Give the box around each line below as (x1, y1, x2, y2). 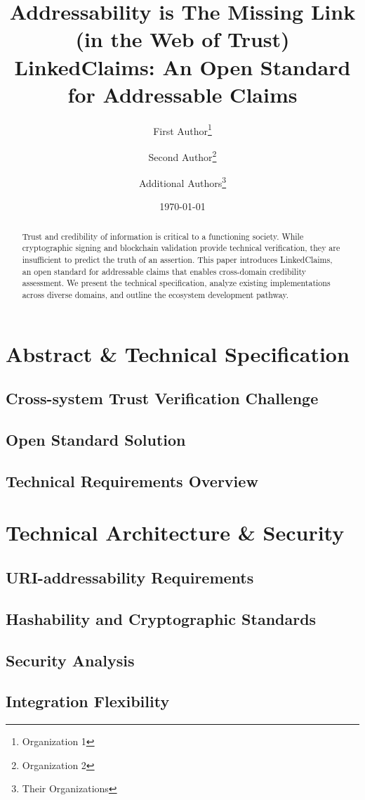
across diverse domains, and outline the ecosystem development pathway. (22, 289, 289, 301)
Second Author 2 (148, 147, 217, 164)
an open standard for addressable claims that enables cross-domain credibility (22, 265, 307, 277)
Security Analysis (6, 649, 135, 671)
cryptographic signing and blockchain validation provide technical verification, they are (22, 242, 340, 254)
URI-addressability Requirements (6, 567, 254, 588)
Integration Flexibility (6, 690, 170, 712)
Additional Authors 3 (138, 174, 227, 190)
